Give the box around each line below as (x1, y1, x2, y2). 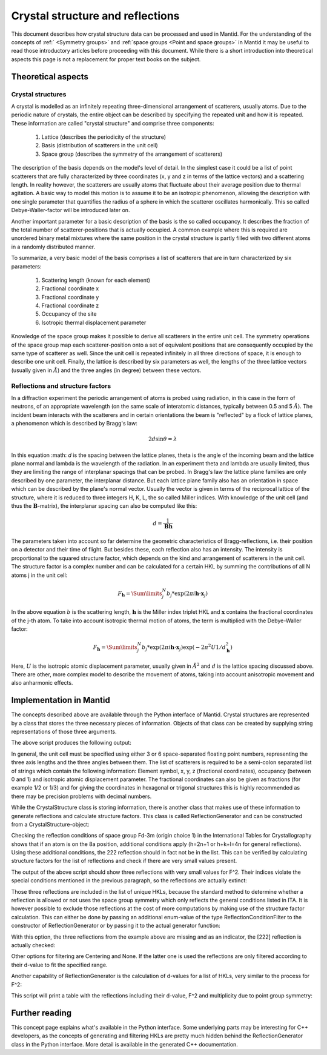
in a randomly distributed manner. (11, 243, 96, 250)
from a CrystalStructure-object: (11, 820, 90, 828)
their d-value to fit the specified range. (11, 961, 108, 968)
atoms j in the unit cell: (11, 571, 68, 579)
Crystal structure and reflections (11, 9, 180, 22)
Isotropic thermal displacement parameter (41, 319, 147, 326)
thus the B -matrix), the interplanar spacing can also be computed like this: (11, 502, 197, 510)
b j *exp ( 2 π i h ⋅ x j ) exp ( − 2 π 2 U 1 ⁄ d (141, 643, 226, 652)
